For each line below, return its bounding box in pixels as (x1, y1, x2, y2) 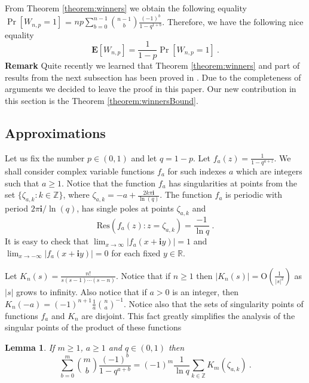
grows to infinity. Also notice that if (16, 285, 147, 298)
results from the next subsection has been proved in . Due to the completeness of (5, 71, 301, 83)
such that (5, 176, 39, 189)
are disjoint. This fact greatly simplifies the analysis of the (81, 309, 295, 321)
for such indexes (167, 164, 227, 177)
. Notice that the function (61, 176, 156, 189)
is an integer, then (172, 285, 239, 298)
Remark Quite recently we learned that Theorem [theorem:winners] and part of (5, 59, 300, 72)
